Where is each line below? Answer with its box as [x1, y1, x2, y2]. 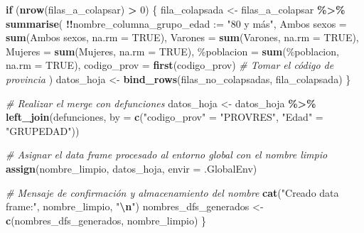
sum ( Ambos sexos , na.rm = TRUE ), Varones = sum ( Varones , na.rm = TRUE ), [6, 30, 359, 45]
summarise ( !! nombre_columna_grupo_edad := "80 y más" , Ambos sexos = [6, 16, 347, 31]
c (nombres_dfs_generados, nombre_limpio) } [6, 212, 207, 227]
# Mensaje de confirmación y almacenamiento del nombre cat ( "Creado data [6, 185, 339, 200]
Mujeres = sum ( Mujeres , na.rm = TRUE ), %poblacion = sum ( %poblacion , [6, 43, 339, 58]
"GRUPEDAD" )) [6, 123, 80, 138]
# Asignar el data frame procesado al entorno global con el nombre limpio [6, 147, 328, 162]
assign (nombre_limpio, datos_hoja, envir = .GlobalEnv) [6, 161, 257, 175]
